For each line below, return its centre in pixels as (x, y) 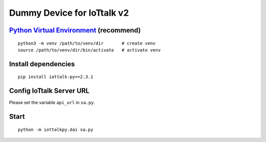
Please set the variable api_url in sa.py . (52, 103)
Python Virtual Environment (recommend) (75, 30)
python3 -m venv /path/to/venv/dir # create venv (87, 43)
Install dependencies (42, 64)
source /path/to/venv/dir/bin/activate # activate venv (89, 50)
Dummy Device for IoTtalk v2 (69, 13)
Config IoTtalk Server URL (49, 91)
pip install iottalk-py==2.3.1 (56, 77)
